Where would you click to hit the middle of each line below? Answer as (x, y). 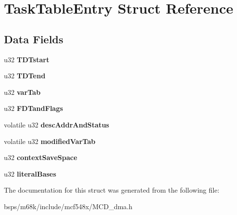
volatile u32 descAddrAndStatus (57, 124)
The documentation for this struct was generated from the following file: (112, 190)
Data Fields (34, 39)
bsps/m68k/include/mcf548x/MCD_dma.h (68, 206)
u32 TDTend (25, 76)
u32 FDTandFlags (34, 108)
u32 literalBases (30, 173)
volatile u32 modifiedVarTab (50, 141)
